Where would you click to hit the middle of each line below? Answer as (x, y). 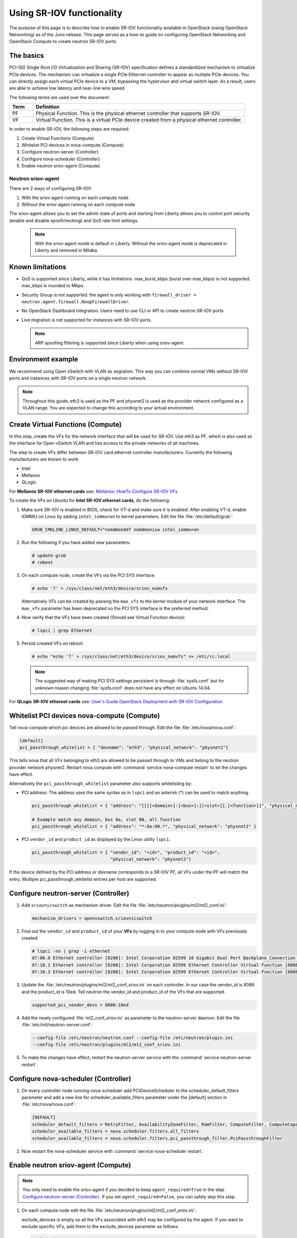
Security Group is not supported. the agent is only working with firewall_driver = (109, 295)
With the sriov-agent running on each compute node (75, 198)
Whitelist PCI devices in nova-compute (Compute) (73, 145)
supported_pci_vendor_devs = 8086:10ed (80, 1005)
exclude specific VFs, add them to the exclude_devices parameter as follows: (100, 1226)
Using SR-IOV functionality (66, 13)
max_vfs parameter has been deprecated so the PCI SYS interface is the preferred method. (115, 608)
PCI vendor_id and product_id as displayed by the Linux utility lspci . (96, 839)
